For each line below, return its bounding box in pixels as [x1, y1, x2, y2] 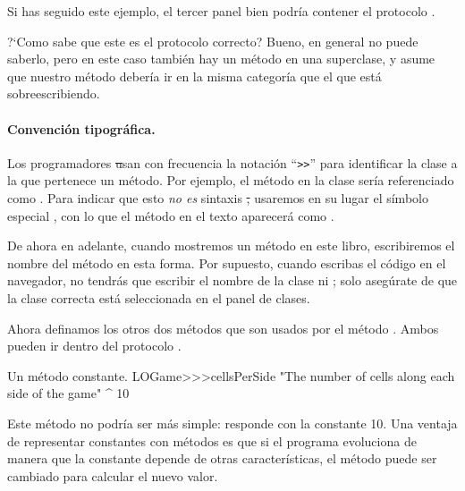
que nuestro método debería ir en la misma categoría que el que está [7, 66, 382, 85]
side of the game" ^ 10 [7, 384, 130, 402]
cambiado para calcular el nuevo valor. [7, 466, 218, 485]
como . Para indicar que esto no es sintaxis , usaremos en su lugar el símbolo [7, 189, 428, 207]
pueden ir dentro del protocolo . [7, 336, 182, 355]
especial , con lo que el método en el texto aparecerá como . [7, 206, 334, 224]
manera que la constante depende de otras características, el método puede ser [7, 449, 437, 468]
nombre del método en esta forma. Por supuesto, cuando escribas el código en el [7, 253, 446, 272]
